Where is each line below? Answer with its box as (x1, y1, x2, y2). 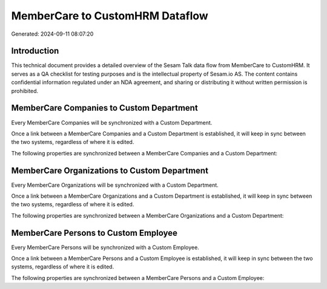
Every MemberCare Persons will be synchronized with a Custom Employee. (11, 244, 199, 251)
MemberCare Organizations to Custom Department (11, 165, 209, 175)
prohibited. (11, 87, 39, 94)
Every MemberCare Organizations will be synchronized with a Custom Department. (11, 181, 219, 189)
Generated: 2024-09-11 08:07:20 (11, 30, 94, 37)
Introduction (11, 46, 59, 56)
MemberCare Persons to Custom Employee (11, 227, 178, 238)
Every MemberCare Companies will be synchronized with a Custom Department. (11, 119, 213, 126)
